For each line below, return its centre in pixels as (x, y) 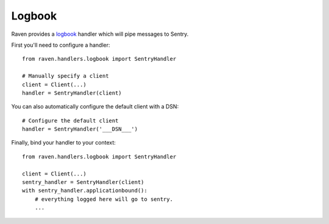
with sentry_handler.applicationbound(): (85, 191)
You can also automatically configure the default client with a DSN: (95, 107)
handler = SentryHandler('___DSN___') (80, 129)
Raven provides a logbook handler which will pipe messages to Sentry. (100, 34)
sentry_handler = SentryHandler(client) (83, 182)
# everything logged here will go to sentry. (104, 199)
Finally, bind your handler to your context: (63, 143)
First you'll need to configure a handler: (61, 45)
